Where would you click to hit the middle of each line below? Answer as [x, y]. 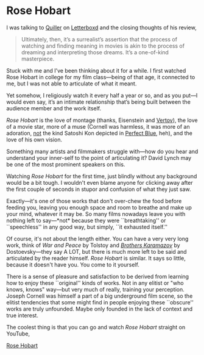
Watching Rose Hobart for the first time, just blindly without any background [102, 176]
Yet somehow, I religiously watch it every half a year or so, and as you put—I [102, 95]
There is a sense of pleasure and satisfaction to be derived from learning [98, 276]
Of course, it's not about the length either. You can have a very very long [97, 238]
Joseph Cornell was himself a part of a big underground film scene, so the [100, 296]
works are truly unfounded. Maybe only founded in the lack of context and [100, 309]
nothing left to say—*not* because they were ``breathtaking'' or [86, 220]
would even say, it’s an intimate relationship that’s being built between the [98, 102]
